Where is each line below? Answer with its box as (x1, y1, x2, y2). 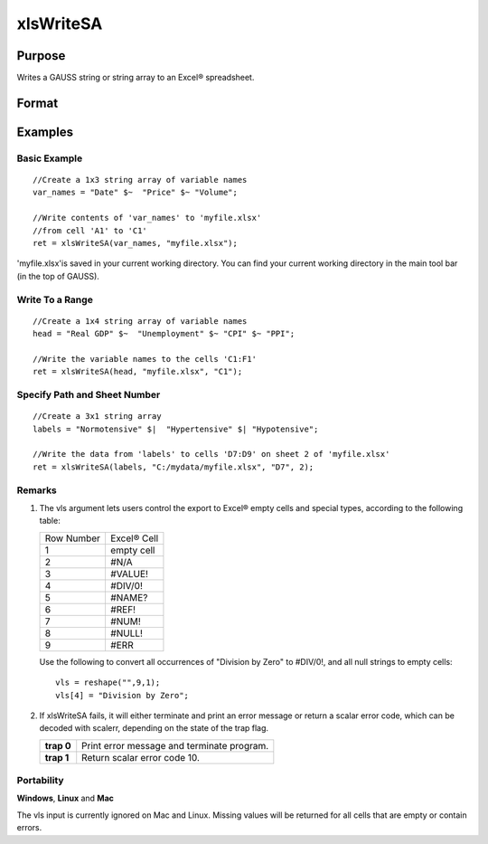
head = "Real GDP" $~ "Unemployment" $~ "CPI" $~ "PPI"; (33, 328, 296, 339)
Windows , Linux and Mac (16, 792, 115, 804)
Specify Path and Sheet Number (16, 389, 161, 402)
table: (39, 516, 61, 526)
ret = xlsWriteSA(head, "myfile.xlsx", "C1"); (33, 366, 243, 377)
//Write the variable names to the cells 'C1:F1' (33, 354, 258, 364)
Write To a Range (16, 293, 94, 306)
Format (16, 95, 59, 110)
